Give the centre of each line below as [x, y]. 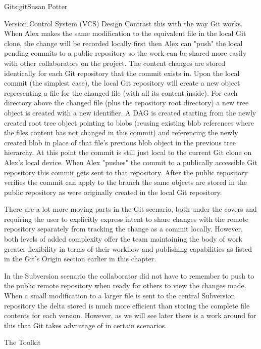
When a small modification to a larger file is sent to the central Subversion [120, 296]
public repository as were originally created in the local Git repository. [113, 192]
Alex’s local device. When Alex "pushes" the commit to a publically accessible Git [131, 162]
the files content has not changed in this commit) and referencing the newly [121, 132]
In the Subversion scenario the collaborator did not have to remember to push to [129, 275]
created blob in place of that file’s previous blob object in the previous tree [120, 142]
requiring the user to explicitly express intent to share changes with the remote [126, 219]
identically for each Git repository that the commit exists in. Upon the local [122, 73]
